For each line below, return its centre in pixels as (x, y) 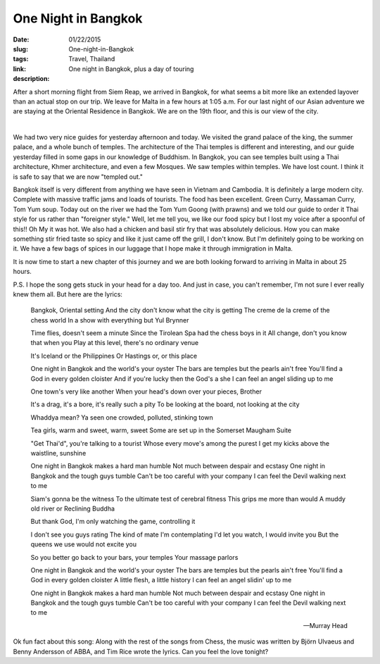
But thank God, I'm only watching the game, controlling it (113, 522)
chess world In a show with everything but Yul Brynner (110, 320)
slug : (20, 49)
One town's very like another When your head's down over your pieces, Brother (146, 391)
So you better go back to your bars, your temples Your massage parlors (134, 557)
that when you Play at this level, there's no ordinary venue (115, 343)
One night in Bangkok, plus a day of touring (131, 69)
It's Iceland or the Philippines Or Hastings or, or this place (114, 356)
